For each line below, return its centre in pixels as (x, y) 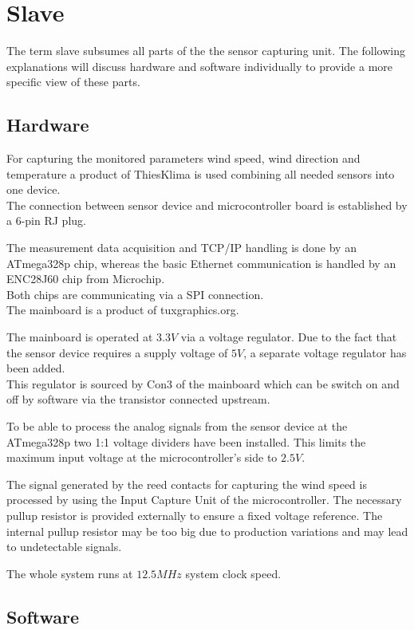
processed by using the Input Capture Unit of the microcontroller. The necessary (204, 500)
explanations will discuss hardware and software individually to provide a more (200, 66)
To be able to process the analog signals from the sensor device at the (177, 426)
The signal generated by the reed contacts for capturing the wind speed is (187, 484)
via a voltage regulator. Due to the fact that (289, 337)
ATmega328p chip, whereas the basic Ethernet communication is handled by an (201, 263)
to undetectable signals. (64, 547)
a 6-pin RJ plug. (46, 220)
